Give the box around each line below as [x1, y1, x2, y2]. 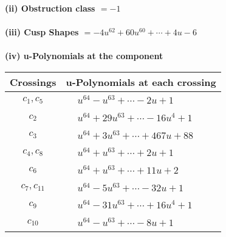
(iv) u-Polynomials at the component [5, 49, 163, 62]
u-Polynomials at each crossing [66, 74, 216, 89]
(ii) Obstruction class [5, 2, 95, 14]
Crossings [10, 74, 56, 89]
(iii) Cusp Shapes [5, 26, 79, 38]
